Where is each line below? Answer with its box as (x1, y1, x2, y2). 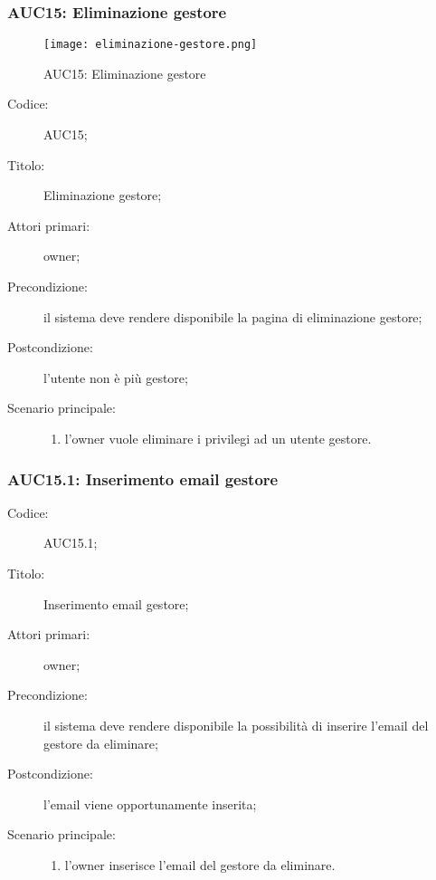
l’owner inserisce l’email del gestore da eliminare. (64, 855, 336, 874)
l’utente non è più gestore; (43, 368, 188, 387)
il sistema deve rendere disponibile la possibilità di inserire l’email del (43, 715, 429, 734)
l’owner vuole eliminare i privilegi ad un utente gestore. (64, 429, 372, 447)
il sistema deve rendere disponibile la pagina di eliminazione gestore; (43, 307, 422, 326)
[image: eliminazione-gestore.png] (43, 38, 258, 52)
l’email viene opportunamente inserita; (43, 794, 257, 813)
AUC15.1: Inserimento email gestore (7, 467, 279, 490)
